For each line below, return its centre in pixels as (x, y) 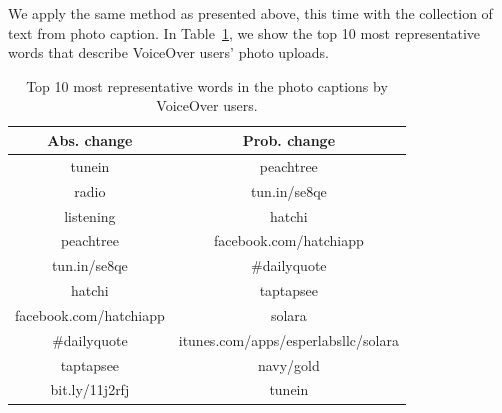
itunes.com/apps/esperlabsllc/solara (288, 339)
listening (90, 215)
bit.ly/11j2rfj (90, 389)
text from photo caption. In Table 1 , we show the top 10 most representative (244, 32)
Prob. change (289, 139)
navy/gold (288, 364)
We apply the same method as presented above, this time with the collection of (250, 13)
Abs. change (90, 139)
